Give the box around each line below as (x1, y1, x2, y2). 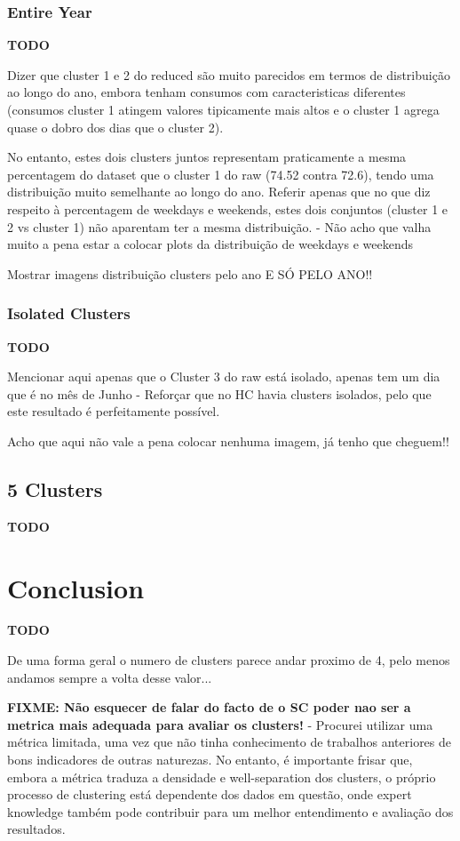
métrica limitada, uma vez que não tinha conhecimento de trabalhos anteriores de (7, 733, 452, 751)
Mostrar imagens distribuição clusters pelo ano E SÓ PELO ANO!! (7, 264, 373, 283)
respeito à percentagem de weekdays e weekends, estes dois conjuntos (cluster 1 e (7, 199, 448, 218)
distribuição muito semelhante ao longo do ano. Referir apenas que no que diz (7, 182, 431, 201)
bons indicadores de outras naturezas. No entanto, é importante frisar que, (7, 750, 413, 769)
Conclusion (7, 569, 145, 605)
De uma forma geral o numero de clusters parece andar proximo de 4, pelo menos (7, 651, 450, 669)
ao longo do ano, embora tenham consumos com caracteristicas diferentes (7, 83, 406, 101)
